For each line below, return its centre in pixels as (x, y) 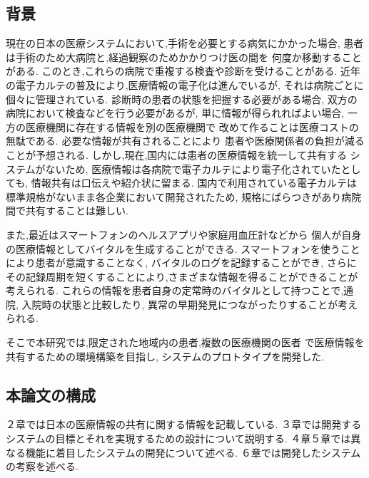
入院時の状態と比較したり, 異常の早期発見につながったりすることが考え (190, 304)
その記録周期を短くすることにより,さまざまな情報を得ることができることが (182, 276)
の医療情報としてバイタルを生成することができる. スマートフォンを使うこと (183, 248)
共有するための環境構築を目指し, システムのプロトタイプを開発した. (165, 356)
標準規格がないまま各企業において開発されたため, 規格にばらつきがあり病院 (184, 196)
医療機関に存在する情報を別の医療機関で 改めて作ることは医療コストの (192, 126)
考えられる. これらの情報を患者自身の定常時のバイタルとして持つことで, (175, 290)
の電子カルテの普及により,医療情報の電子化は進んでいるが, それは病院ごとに (185, 84)
